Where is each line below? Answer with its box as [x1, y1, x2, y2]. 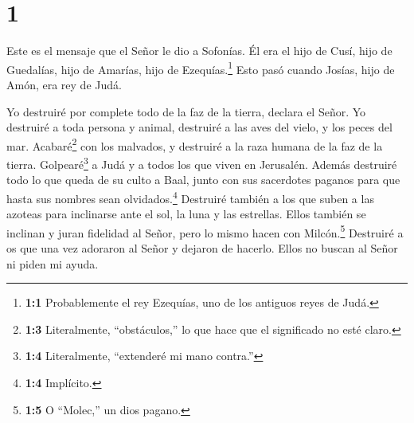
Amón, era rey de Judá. [6, 76, 122, 92]
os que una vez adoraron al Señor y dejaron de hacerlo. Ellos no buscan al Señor [6, 239, 398, 256]
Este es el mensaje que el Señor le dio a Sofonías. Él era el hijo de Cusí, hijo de [6, 42, 393, 59]
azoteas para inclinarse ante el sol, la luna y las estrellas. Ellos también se [6, 206, 366, 222]
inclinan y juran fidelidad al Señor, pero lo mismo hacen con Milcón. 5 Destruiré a [6, 221, 404, 241]
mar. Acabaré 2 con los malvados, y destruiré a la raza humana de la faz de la [6, 135, 383, 154]
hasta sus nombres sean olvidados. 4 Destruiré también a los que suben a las [6, 187, 374, 206]
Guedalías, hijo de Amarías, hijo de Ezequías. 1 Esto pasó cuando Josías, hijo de [6, 58, 395, 77]
